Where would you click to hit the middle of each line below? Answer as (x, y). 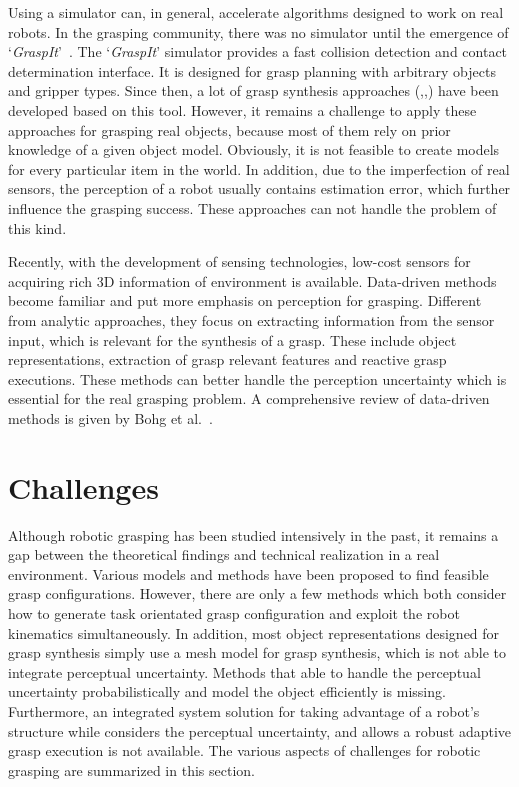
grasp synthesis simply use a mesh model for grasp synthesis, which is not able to (257, 652)
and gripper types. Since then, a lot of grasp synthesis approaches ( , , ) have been (253, 90)
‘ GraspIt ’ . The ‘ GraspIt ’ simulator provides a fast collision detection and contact (258, 51)
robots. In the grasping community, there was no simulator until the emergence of (258, 31)
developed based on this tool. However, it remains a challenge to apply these (242, 109)
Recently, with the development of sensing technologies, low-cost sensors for (239, 261)
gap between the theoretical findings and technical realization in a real (224, 554)
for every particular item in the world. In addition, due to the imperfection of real (259, 168)
